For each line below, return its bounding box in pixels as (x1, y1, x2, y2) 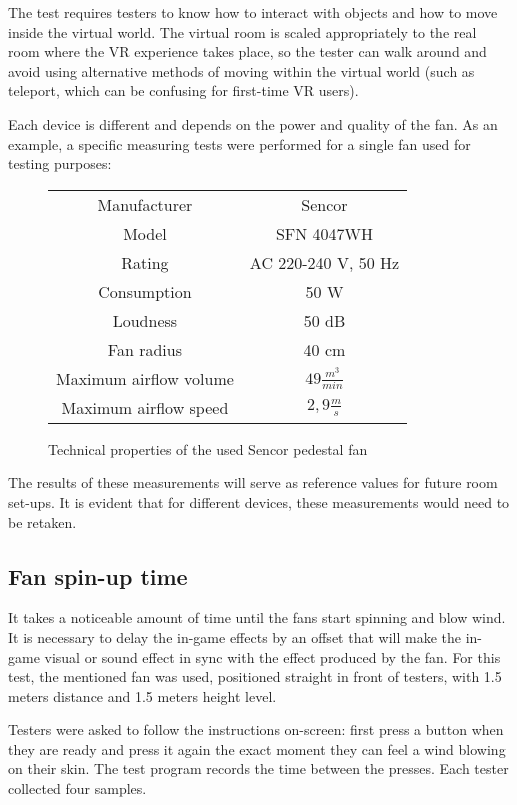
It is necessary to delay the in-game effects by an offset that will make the (8, 626, 461, 647)
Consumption (98, 279, 192, 303)
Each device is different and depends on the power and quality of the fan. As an (8, 113, 498, 134)
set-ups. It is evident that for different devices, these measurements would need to (8, 491, 510, 512)
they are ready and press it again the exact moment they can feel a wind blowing (8, 738, 506, 759)
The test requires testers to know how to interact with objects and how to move (8, 2, 498, 22)
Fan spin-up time (8, 560, 188, 591)
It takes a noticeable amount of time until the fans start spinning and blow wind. (8, 607, 506, 628)
